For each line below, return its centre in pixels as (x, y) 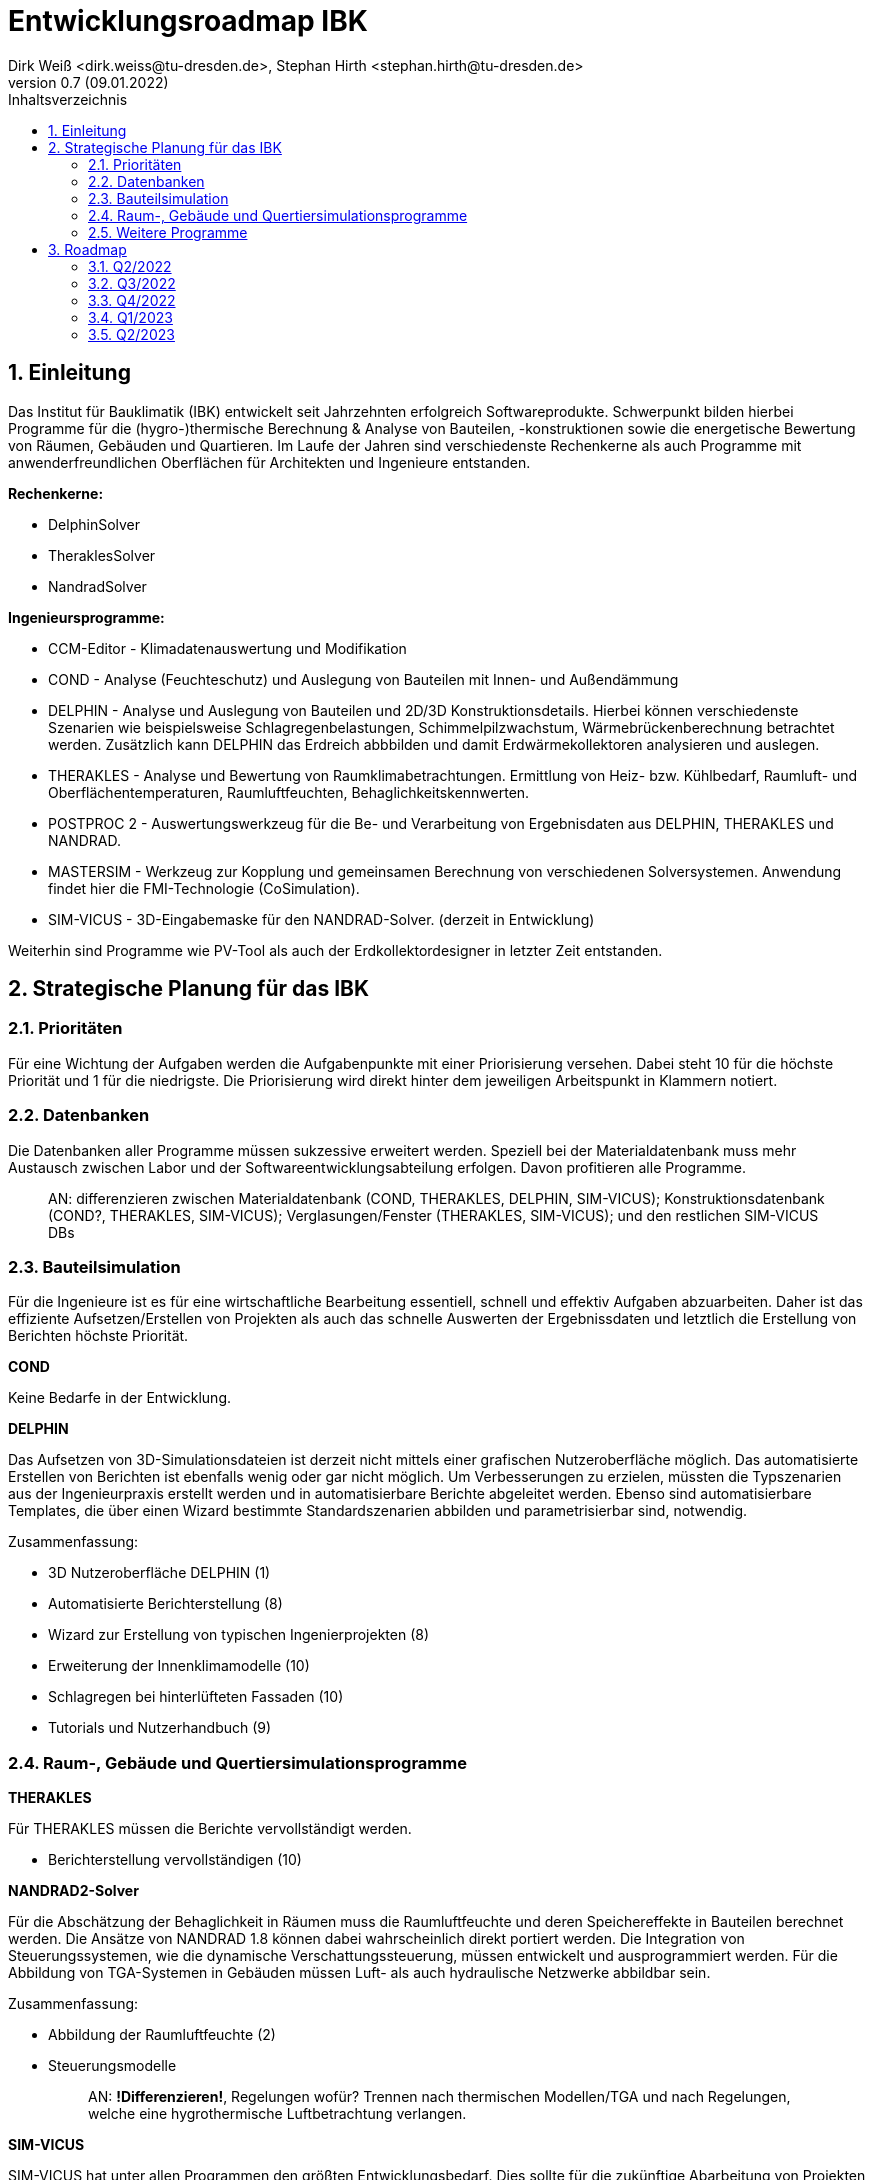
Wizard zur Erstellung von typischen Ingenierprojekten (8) (239, 1635)
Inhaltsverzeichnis (68, 99)
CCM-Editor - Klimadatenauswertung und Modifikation (227, 648)
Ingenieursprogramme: (86, 617)
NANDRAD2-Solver (73, 1891)
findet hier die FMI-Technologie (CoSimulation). (204, 888)
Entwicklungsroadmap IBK (188, 21)
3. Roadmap (87, 249)
